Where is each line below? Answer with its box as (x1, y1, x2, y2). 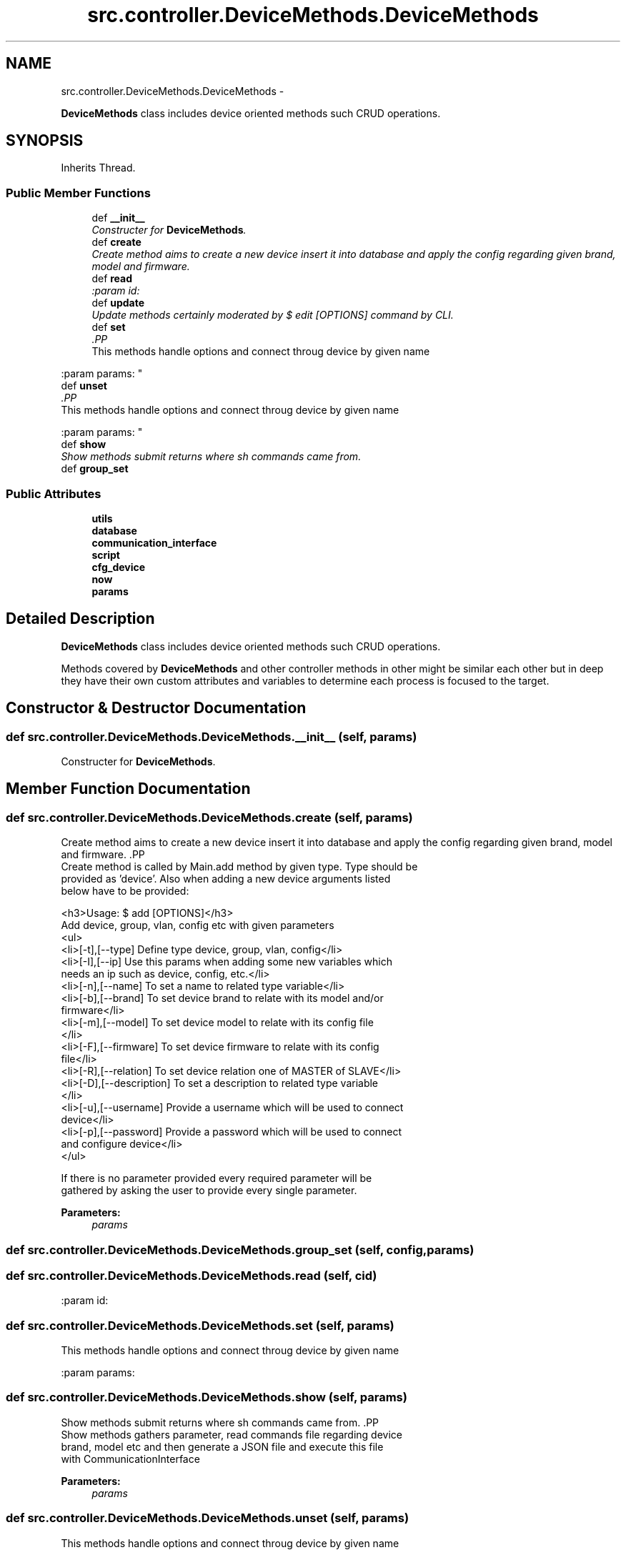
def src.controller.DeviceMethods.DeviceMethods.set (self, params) (6, 1318, 394, 1333)
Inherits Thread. (61, 162, 136, 174)
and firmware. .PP (61, 848, 145, 861)
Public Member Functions (6, 185, 151, 200)
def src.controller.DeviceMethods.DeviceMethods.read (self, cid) (6, 1268, 377, 1283)
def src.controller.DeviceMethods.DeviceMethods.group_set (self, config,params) (6, 1242, 475, 1257)
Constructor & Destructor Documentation (6, 699, 307, 717)
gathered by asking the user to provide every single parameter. (61, 1184, 357, 1197)
